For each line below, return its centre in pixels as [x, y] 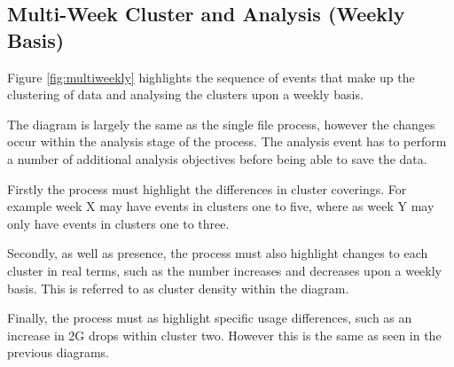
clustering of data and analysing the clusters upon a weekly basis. [185, 94]
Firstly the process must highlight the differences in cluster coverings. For [207, 188]
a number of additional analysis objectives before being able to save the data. [217, 158]
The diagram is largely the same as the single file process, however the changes [221, 124]
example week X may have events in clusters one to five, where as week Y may [221, 206]
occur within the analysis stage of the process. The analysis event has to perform [227, 141]
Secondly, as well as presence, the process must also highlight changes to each [218, 253]
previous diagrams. [58, 352]
